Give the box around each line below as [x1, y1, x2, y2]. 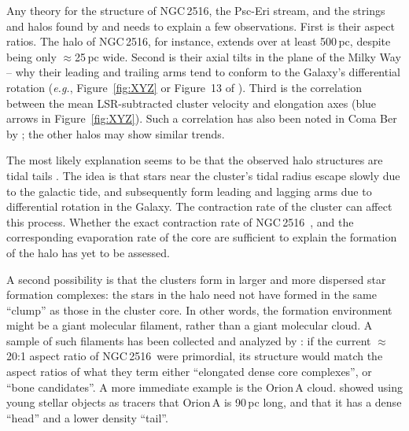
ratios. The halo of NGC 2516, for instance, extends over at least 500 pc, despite [6, 33, 391, 50]
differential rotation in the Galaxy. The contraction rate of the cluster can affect [6, 198, 392, 215]
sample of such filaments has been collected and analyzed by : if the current [6, 332, 371, 348]
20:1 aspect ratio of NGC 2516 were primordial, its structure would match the [6, 348, 383, 364]
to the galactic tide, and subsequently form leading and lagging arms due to [6, 182, 372, 199]
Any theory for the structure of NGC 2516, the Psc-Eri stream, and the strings [6, 2, 385, 18]
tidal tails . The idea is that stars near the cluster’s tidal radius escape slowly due [6, 167, 400, 183]
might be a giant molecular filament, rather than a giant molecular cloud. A [6, 317, 373, 333]
